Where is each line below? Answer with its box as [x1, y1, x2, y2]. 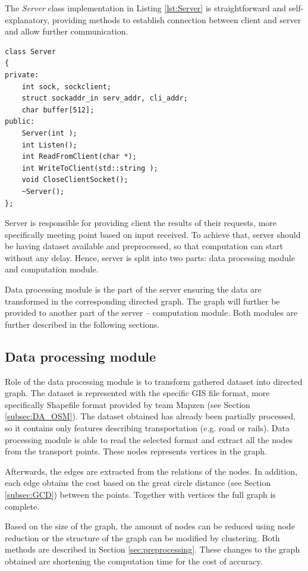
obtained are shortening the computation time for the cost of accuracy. [5, 554, 263, 567]
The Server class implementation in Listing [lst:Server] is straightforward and [5, 2, 287, 14]
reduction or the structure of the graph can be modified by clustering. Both [5, 531, 280, 544]
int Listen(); [21, 140, 77, 149]
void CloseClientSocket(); [21, 175, 128, 184]
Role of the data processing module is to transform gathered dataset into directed [5, 375, 303, 387]
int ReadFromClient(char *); [21, 152, 137, 161]
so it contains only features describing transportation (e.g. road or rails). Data [5, 422, 290, 434]
